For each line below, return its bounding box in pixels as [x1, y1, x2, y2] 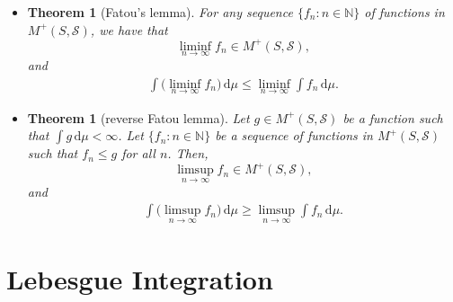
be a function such [342, 108, 443, 127]
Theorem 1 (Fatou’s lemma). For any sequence [27, 3, 293, 21]
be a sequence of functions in [215, 126, 373, 145]
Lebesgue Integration [6, 260, 273, 297]
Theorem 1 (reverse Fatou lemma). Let [27, 108, 250, 127]
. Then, [167, 144, 209, 163]
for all [121, 144, 155, 163]
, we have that [90, 20, 168, 39]
